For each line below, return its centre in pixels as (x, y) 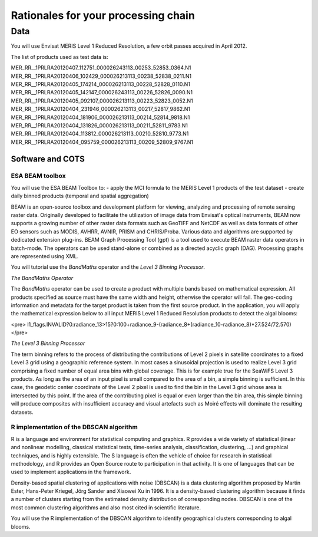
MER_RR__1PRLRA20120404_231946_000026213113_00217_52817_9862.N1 (101, 109)
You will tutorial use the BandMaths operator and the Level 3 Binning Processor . (108, 267)
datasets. (22, 412)
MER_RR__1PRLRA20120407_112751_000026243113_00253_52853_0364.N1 (101, 68)
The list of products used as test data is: (59, 57)
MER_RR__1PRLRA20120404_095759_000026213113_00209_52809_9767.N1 (102, 142)
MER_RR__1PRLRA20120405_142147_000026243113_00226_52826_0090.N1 (102, 93)
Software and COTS (48, 159)
